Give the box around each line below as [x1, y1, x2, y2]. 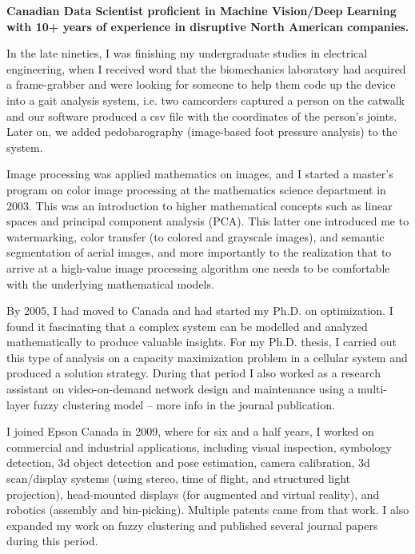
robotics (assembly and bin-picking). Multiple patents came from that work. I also [6, 501, 409, 518]
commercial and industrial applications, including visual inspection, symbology [6, 438, 392, 455]
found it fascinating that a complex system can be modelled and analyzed [6, 317, 368, 334]
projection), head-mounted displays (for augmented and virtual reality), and [6, 485, 380, 502]
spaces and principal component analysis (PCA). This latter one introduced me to [6, 213, 409, 229]
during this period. [6, 532, 98, 549]
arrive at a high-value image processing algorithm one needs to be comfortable [6, 259, 390, 276]
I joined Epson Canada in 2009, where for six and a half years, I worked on [6, 423, 374, 440]
